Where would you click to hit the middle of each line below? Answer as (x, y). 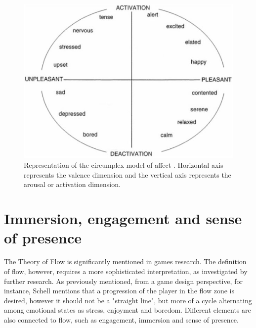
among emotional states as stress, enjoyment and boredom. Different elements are (128, 310)
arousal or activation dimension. (72, 184)
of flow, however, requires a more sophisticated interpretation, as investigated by (126, 271)
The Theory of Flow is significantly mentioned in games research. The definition (125, 261)
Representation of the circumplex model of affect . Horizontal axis (124, 165)
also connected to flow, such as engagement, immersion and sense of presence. (121, 319)
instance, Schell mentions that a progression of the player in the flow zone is (119, 291)
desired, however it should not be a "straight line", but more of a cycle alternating (128, 300)
